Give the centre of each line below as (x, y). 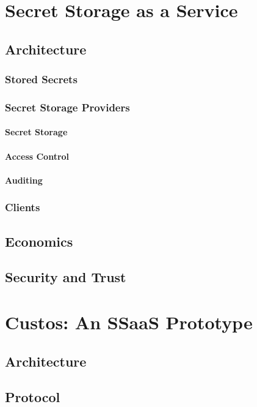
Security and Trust (66, 277)
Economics (39, 241)
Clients (23, 207)
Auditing (24, 180)
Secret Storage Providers (67, 107)
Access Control (37, 156)
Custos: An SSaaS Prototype (129, 322)
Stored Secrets (41, 79)
